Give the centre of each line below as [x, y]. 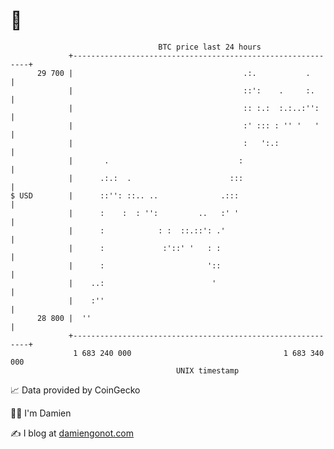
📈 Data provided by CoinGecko [75, 390]
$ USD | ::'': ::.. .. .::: [125, 195]
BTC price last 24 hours [210, 47]
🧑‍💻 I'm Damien [41, 413]
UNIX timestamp [207, 370]
